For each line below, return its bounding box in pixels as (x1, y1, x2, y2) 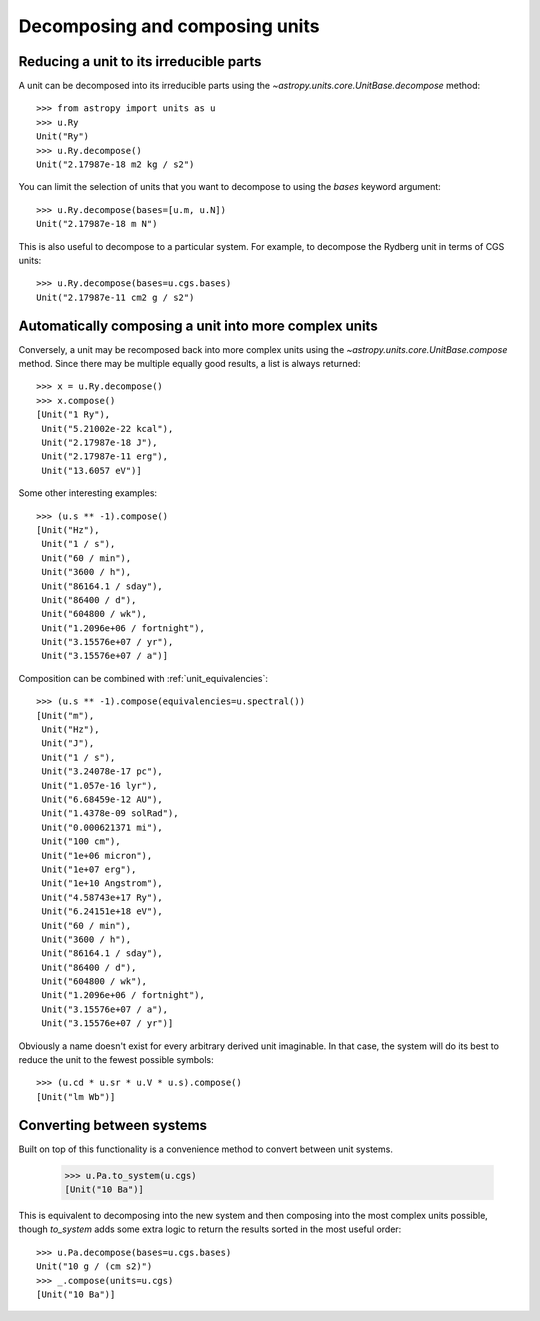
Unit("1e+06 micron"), (41, 850, 153, 861)
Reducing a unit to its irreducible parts (18, 53, 262, 70)
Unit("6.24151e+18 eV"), (41, 906, 164, 917)
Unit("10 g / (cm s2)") (36, 1261, 153, 1272)
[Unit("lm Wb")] (36, 1091, 116, 1102)
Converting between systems (18, 1116, 208, 1134)
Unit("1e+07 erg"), (41, 863, 137, 875)
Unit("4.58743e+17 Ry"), (41, 891, 164, 903)
